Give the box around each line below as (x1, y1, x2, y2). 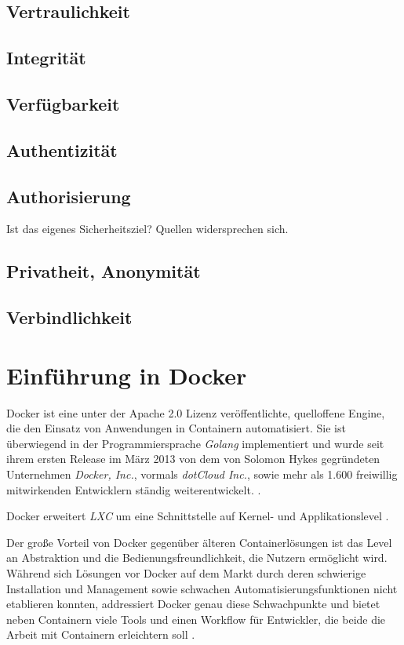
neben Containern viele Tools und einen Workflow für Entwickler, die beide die (6, 610, 386, 627)
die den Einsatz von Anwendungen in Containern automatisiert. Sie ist (6, 420, 346, 436)
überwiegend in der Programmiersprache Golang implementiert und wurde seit (6, 435, 384, 451)
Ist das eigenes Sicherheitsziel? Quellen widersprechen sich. (6, 220, 289, 237)
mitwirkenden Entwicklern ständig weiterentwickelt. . (6, 481, 261, 497)
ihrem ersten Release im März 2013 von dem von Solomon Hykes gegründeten (6, 450, 380, 467)
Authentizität (6, 137, 118, 162)
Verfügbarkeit (6, 91, 120, 115)
